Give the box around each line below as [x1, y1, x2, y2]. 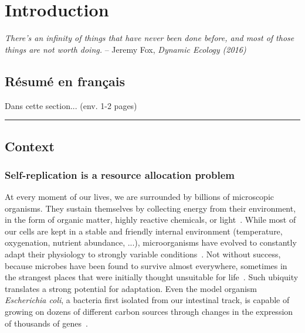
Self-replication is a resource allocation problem [5, 167, 235, 182]
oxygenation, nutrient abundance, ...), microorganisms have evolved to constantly [5, 236, 297, 249]
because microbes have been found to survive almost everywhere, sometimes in [5, 259, 287, 271]
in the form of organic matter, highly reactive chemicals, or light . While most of [5, 213, 296, 226]
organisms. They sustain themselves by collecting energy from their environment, [5, 202, 296, 214]
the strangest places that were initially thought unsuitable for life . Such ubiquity [5, 271, 299, 283]
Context [5, 137, 55, 155]
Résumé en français [5, 72, 126, 90]
